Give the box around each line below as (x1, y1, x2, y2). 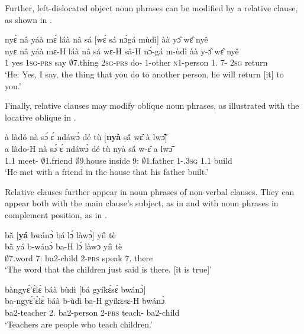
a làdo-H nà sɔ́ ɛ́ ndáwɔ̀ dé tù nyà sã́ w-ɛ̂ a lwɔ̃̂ (5, 142, 173, 154)
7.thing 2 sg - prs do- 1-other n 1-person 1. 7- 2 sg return (73, 56, 268, 69)
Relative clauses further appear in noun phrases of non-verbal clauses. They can (5, 185, 295, 197)
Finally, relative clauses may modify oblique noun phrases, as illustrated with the (5, 99, 299, 112)
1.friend (45, 154, 73, 166)
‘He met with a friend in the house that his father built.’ (5, 166, 209, 178)
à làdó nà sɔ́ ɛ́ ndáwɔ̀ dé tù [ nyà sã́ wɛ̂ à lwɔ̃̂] (5, 131, 167, 143)
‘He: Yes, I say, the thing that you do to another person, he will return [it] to (5, 67, 284, 80)
